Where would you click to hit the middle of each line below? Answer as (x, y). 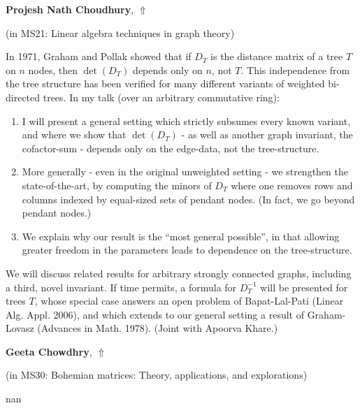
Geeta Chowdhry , (49, 351)
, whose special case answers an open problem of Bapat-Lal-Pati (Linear (189, 301)
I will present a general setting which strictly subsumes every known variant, (186, 121)
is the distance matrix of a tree (277, 56)
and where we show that (74, 134)
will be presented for (304, 287)
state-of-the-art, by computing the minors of (117, 185)
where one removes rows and (292, 185)
